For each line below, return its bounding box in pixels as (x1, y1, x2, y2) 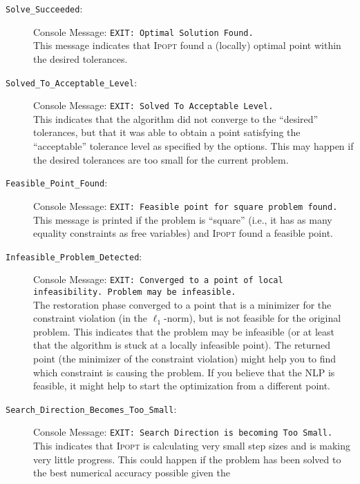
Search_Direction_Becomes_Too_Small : (6, 401, 177, 416)
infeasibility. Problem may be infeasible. (33, 287, 236, 297)
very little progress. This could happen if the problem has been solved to (33, 452, 341, 466)
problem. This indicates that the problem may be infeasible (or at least (33, 324, 334, 338)
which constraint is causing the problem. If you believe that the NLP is (33, 365, 335, 379)
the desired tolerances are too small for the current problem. (33, 152, 289, 166)
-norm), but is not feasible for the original (163, 311, 341, 325)
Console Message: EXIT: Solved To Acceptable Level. (33, 98, 274, 113)
